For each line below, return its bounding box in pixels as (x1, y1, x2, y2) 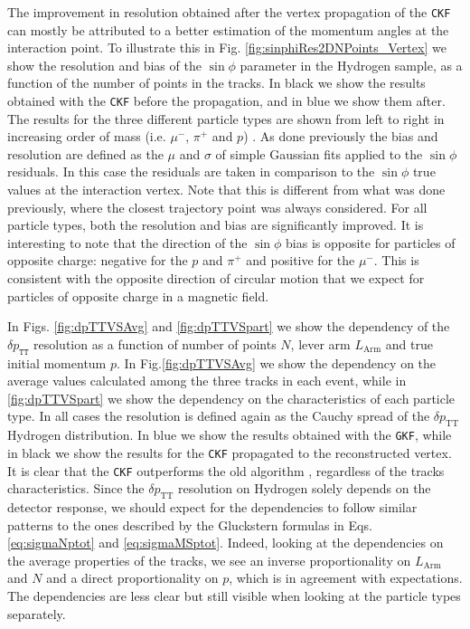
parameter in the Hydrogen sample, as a (240, 55, 463, 74)
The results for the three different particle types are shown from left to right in (7, 109, 445, 128)
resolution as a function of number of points (33, 334, 277, 353)
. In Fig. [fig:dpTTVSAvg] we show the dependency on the (117, 353, 437, 372)
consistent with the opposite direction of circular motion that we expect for (7, 269, 425, 288)
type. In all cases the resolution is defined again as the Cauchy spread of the (7, 406, 430, 425)
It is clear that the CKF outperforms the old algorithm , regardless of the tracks (7, 461, 445, 480)
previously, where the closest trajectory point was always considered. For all (7, 197, 428, 216)
